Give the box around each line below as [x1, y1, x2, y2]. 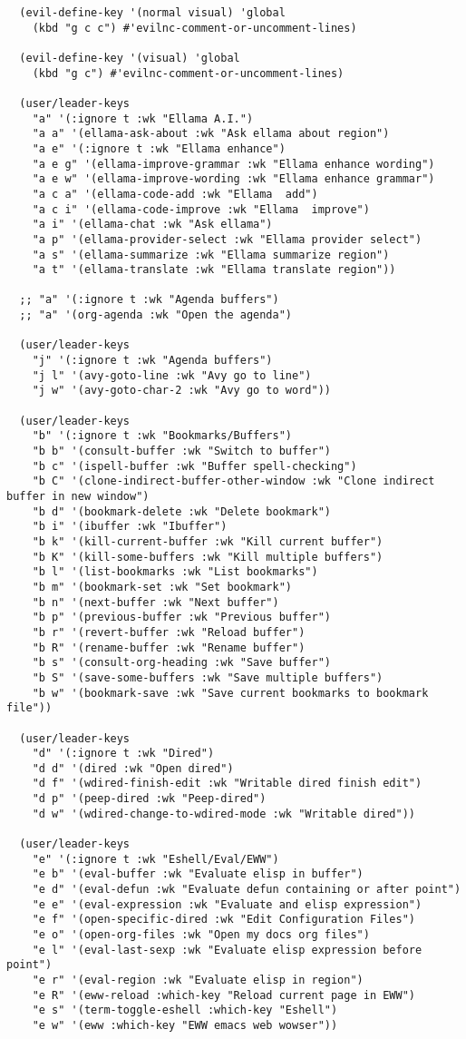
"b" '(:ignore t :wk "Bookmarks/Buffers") [32, 429, 292, 443]
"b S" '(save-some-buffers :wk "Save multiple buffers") [32, 671, 383, 684]
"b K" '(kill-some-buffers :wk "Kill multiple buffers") [32, 550, 383, 564]
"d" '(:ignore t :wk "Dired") [32, 747, 215, 760]
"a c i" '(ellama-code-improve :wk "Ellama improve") [32, 202, 370, 216]
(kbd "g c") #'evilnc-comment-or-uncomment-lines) [32, 66, 345, 80]
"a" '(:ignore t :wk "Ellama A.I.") [32, 112, 254, 125]
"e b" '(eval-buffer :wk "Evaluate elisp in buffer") [32, 867, 364, 881]
